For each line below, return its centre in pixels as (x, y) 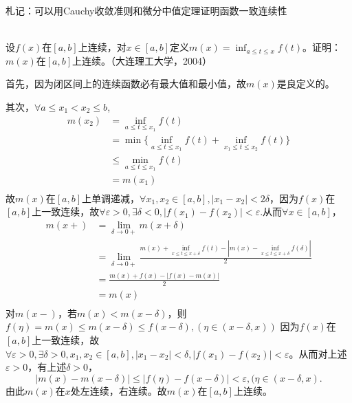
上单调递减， (111, 198)
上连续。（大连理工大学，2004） (142, 60)
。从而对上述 (318, 353)
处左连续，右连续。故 (119, 390)
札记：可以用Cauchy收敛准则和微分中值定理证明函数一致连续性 (146, 10)
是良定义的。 (306, 84)
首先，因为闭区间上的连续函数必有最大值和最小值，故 (126, 84)
